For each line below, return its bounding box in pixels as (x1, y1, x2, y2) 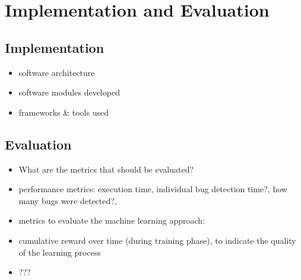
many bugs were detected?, (18, 194, 117, 206)
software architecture (18, 66, 95, 78)
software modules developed (18, 86, 120, 98)
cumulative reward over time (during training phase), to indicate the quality (18, 234, 296, 246)
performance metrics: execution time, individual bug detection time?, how (18, 183, 287, 195)
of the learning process (18, 246, 101, 258)
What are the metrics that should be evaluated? (18, 163, 194, 175)
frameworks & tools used (18, 106, 109, 118)
